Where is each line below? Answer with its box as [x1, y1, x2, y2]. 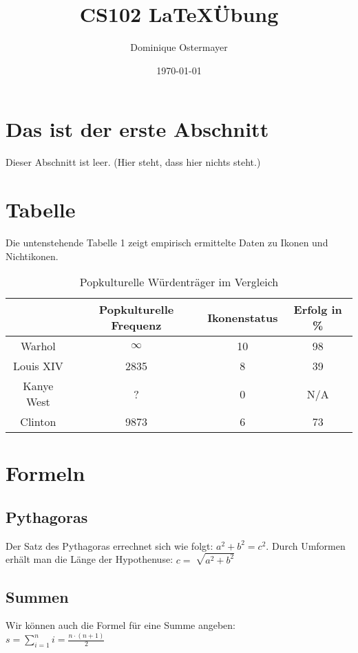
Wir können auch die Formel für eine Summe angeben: [6, 618, 235, 632]
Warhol [21, 338, 56, 354]
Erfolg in [293, 301, 342, 318]
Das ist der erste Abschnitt [6, 115, 269, 143]
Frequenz [111, 317, 162, 334]
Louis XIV [12, 358, 63, 374]
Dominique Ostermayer [130, 40, 228, 54]
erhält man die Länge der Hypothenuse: [6, 552, 173, 566]
